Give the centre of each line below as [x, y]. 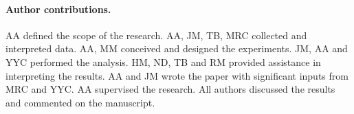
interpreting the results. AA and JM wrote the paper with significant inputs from [177, 75]
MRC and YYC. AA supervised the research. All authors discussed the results [170, 89]
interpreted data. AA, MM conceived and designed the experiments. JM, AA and [177, 48]
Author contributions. [58, 9]
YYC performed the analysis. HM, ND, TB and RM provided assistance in [163, 61]
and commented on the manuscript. [80, 102]
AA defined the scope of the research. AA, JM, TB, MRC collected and [156, 35]
